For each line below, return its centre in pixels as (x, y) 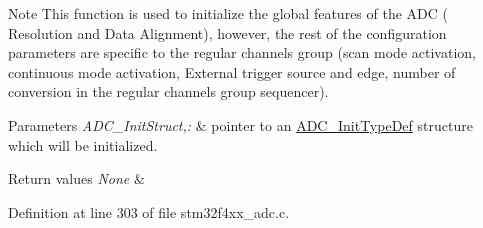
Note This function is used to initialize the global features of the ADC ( (228, 13)
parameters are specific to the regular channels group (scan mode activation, (242, 52)
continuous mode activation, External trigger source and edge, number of (232, 71)
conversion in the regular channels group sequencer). (168, 91)
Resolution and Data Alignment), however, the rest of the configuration (227, 32)
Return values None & (76, 178)
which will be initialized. (83, 144)
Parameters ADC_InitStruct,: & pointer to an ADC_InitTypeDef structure (240, 124)
